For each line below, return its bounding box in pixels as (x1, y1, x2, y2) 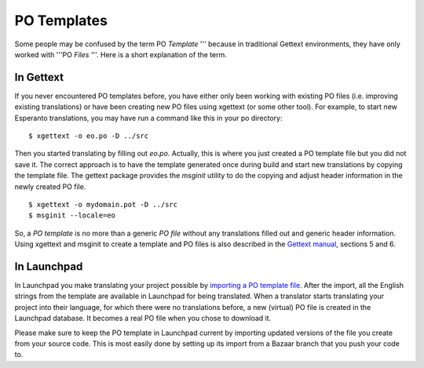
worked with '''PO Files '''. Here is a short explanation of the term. (14, 49, 227, 59)
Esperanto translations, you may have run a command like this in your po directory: (14, 113, 283, 122)
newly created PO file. (14, 181, 86, 191)
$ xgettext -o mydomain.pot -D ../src (28, 200, 178, 209)
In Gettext (14, 71, 64, 84)
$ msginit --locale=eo (28, 211, 116, 220)
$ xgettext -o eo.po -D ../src (28, 132, 149, 140)
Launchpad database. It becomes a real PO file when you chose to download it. (14, 314, 272, 323)
